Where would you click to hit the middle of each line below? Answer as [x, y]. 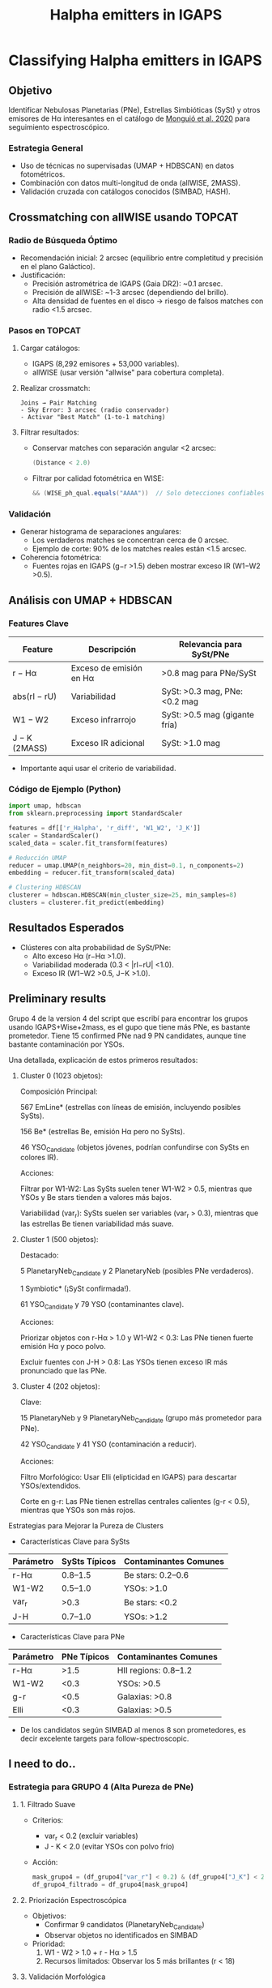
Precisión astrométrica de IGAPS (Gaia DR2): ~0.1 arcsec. [127, 283]
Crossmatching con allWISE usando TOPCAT [123, 217]
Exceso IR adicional [108, 743]
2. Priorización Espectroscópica [73, 1900]
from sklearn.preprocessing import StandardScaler [96, 814]
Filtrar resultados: [49, 432]
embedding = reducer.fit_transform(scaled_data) [92, 873]
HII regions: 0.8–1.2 [155, 1670]
